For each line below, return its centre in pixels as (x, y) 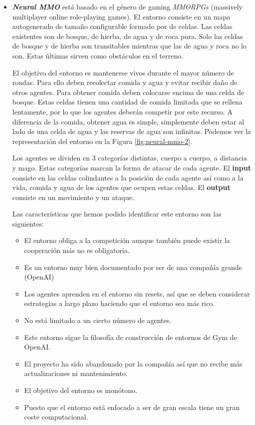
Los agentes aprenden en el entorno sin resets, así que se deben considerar (137, 293)
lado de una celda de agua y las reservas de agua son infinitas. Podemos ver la (132, 131)
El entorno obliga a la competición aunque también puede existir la (127, 240)
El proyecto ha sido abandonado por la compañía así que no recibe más (133, 363)
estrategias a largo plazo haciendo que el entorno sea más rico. (120, 303)
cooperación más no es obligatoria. (77, 250)
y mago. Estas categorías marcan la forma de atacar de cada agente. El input (131, 167)
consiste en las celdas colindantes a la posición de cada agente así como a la (128, 177)
